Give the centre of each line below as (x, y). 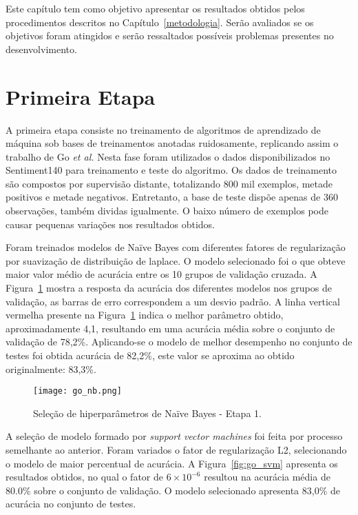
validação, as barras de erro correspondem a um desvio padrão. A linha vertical (173, 301)
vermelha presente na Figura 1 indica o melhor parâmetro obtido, (145, 315)
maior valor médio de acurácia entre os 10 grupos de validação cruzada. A (161, 274)
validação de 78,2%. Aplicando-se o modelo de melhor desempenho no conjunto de (179, 342)
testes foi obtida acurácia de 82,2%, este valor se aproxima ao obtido (150, 355)
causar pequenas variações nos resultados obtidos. (110, 224)
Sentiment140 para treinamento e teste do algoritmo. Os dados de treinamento (171, 170)
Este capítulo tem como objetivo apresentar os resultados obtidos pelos (155, 8)
